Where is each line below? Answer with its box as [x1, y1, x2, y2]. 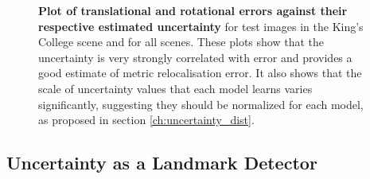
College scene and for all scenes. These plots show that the [38, 33, 324, 50]
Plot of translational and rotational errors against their [38, 2, 348, 18]
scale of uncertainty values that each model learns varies [38, 80, 313, 96]
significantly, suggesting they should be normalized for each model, [38, 95, 364, 112]
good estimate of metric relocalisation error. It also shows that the [38, 64, 362, 81]
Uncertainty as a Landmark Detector [6, 150, 317, 175]
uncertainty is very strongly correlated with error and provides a [38, 49, 352, 65]
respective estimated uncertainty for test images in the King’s [38, 18, 364, 34]
